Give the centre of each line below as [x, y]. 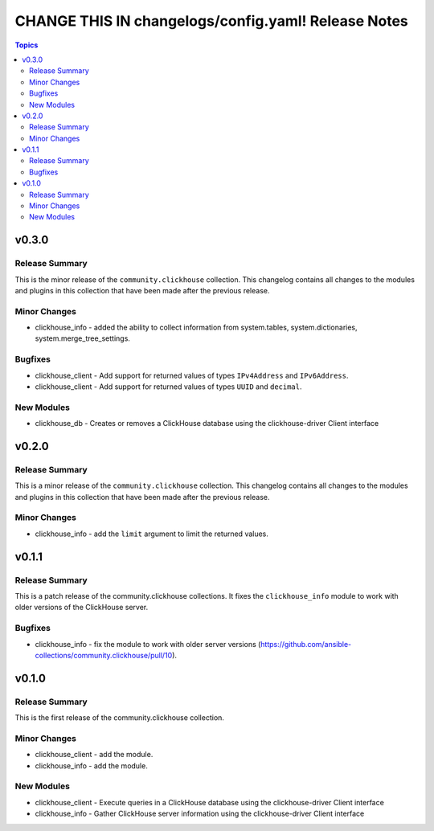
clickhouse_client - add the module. [94, 755]
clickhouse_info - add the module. [91, 766]
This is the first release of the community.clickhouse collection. [120, 718]
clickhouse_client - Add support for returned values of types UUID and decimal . [168, 387]
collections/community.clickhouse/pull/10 [104, 655]
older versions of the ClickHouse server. [82, 608]
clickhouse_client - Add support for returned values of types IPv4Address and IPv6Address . [192, 375]
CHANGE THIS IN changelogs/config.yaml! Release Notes [212, 21]
